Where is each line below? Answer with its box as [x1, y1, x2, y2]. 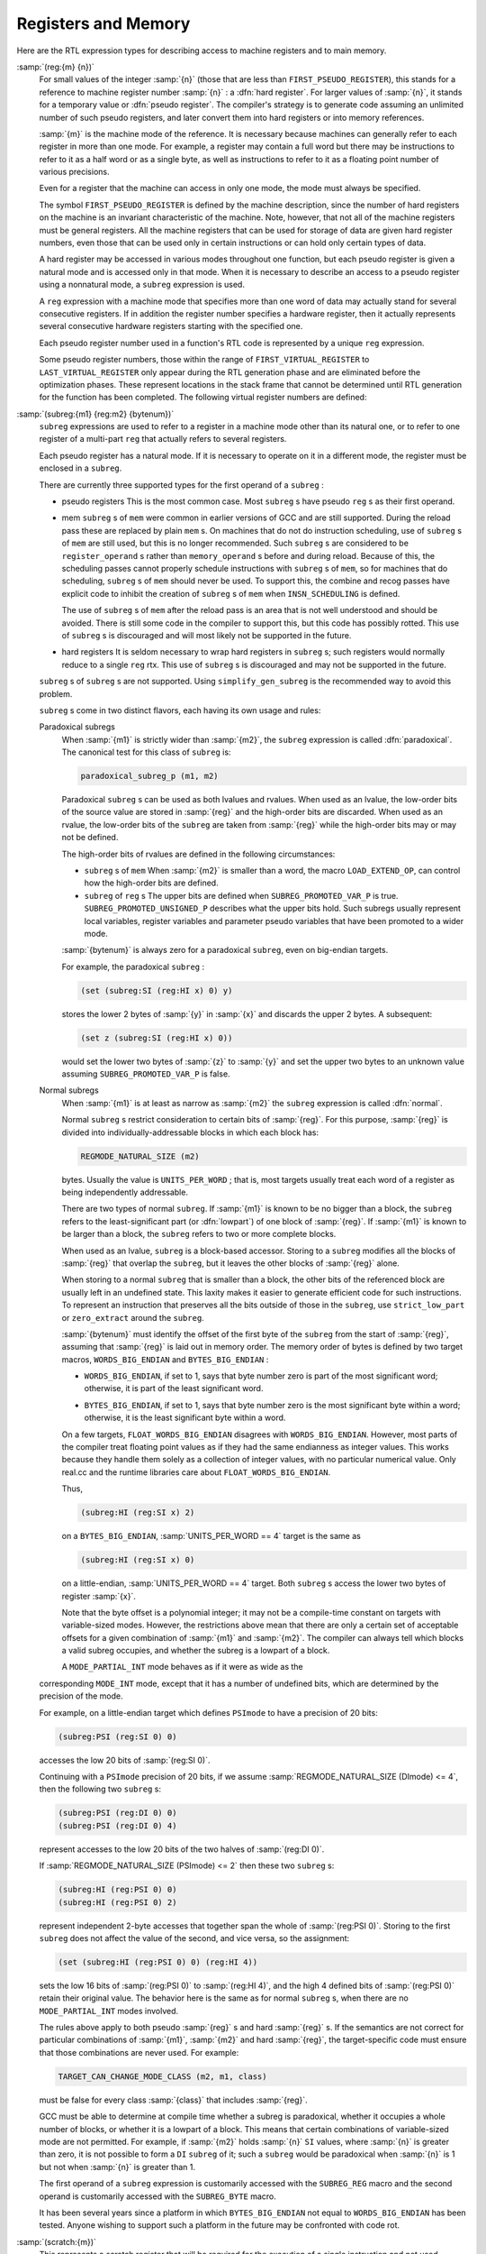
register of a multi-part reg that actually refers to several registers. [39, 434, 287, 444]
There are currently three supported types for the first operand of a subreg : [39, 479, 324, 490]
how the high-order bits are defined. [84, 877, 220, 888]
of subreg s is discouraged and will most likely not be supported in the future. [61, 629, 352, 640]
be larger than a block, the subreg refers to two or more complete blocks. [61, 1229, 337, 1240]
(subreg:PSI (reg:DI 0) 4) [58, 1820, 177, 1830]
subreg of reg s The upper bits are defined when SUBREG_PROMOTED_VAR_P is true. [84, 890, 399, 901]
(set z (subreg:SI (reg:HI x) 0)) [80, 1032, 233, 1043]
